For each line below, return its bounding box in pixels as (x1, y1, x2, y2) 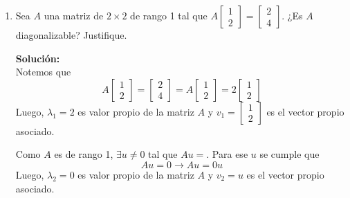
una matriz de (44, 8, 104, 22)
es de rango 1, (54, 147, 113, 161)
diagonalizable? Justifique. (15, 28, 127, 42)
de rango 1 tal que (130, 8, 208, 22)
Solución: (15, 51, 60, 65)
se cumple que (259, 147, 320, 161)
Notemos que (15, 64, 71, 79)
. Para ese (206, 147, 248, 161)
